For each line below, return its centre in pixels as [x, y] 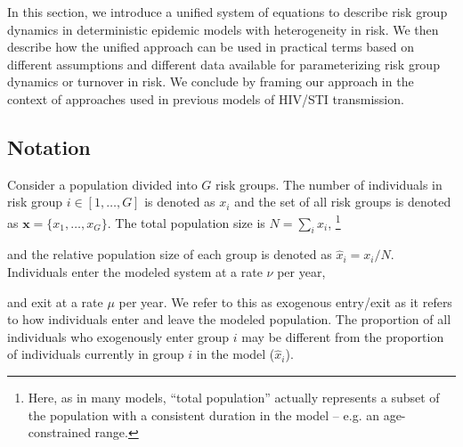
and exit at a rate [55, 301]
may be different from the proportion [343, 336]
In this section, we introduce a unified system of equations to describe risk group [227, 12]
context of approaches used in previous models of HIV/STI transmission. [206, 98]
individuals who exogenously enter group [118, 336]
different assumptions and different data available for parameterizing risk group [223, 64]
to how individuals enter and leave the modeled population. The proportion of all [229, 319]
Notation [49, 146]
